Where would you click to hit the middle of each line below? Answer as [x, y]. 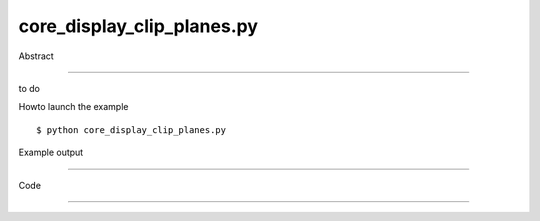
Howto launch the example [73, 107]
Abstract [36, 56]
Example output [51, 152]
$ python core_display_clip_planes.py [131, 129]
